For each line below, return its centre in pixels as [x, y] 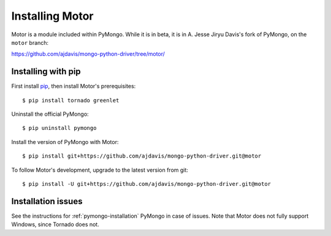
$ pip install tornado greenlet [71, 100]
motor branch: [30, 42]
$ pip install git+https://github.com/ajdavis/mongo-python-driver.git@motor [142, 156]
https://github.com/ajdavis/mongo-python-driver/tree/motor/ [88, 54]
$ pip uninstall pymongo [59, 128]
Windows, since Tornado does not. [55, 224]
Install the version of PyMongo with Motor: [65, 142]
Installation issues [47, 201]
